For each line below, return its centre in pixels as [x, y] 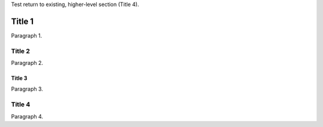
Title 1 [22, 21]
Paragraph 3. [27, 89]
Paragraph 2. [27, 63]
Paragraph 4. [27, 116]
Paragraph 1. [27, 35]
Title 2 [20, 51]
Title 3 [19, 78]
